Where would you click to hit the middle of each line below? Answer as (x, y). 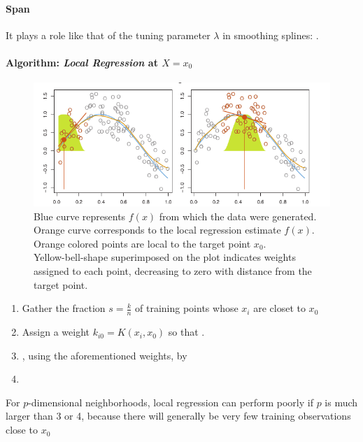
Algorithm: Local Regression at (82, 62)
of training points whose (187, 308)
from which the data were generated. (238, 216)
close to (22, 430)
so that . (186, 332)
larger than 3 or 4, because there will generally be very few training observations (178, 416)
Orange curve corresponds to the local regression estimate (157, 230)
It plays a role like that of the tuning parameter (108, 35)
